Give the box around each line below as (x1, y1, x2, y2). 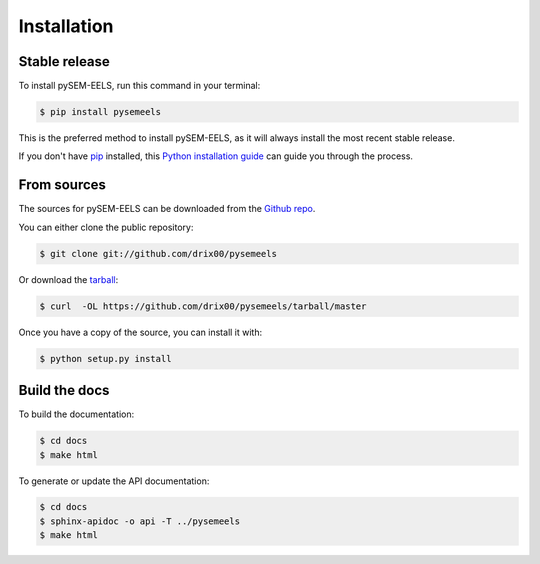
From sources (18, 176, 107, 194)
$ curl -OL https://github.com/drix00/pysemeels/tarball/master (39, 300, 367, 312)
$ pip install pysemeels (39, 106, 162, 118)
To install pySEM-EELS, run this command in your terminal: (18, 80, 261, 92)
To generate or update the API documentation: (18, 475, 210, 487)
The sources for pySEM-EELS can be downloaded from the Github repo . (18, 203, 316, 215)
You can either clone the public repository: (18, 221, 194, 233)
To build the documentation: (18, 408, 135, 420)
